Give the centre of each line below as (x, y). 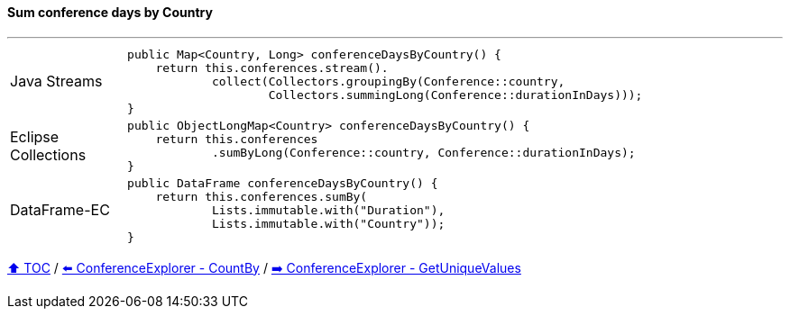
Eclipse (35, 136)
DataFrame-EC (60, 210)
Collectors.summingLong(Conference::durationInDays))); (455, 95)
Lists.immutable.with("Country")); (329, 223)
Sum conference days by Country (110, 12)
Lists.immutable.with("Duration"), (329, 210)
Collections (48, 154)
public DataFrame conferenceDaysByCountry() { (283, 183)
